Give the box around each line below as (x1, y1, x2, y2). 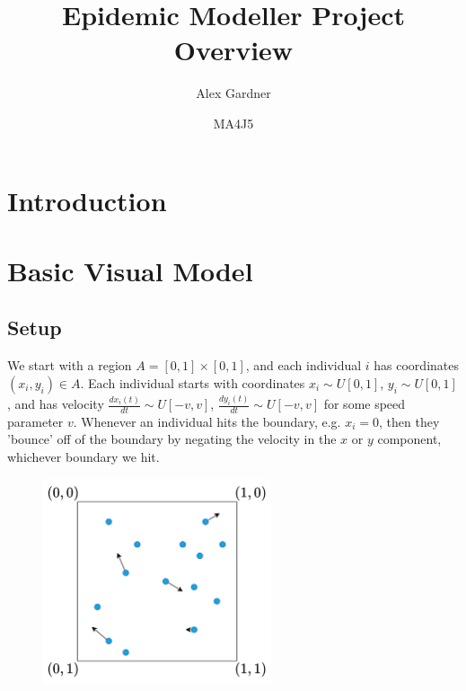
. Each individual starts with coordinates (80, 373, 305, 392)
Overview (173, 31, 294, 68)
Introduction (7, 182, 167, 218)
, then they (379, 412, 440, 430)
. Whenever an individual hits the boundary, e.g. (73, 412, 341, 430)
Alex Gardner (196, 84, 271, 102)
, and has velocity (7, 394, 104, 413)
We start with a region (7, 356, 132, 375)
